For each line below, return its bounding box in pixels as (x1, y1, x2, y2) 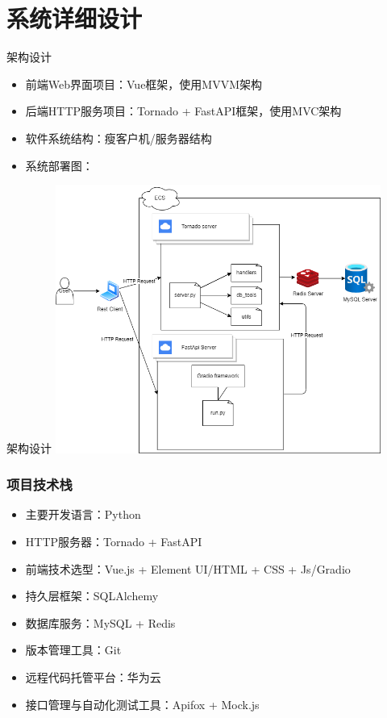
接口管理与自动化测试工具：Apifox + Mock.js (25, 695, 260, 712)
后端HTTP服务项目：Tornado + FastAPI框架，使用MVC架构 (25, 102, 342, 119)
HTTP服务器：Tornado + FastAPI (25, 532, 202, 549)
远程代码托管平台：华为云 (25, 668, 161, 685)
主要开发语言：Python (25, 506, 141, 523)
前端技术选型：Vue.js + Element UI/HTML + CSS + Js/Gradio (25, 560, 351, 577)
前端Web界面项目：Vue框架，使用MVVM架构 (25, 75, 263, 92)
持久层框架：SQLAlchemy (25, 587, 159, 604)
